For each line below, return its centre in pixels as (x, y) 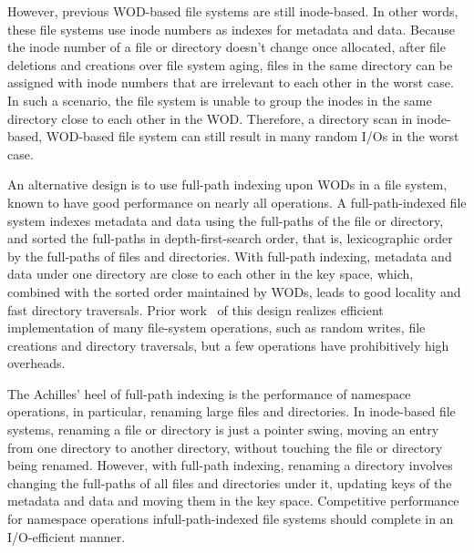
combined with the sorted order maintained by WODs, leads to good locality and (234, 291)
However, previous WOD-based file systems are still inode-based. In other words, (233, 11)
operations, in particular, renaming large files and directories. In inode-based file (232, 411)
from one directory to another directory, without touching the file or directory (225, 447)
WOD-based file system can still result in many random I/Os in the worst (252, 136)
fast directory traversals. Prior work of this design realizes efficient (196, 309)
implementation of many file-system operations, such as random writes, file (216, 328)
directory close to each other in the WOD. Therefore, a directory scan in (210, 118)
